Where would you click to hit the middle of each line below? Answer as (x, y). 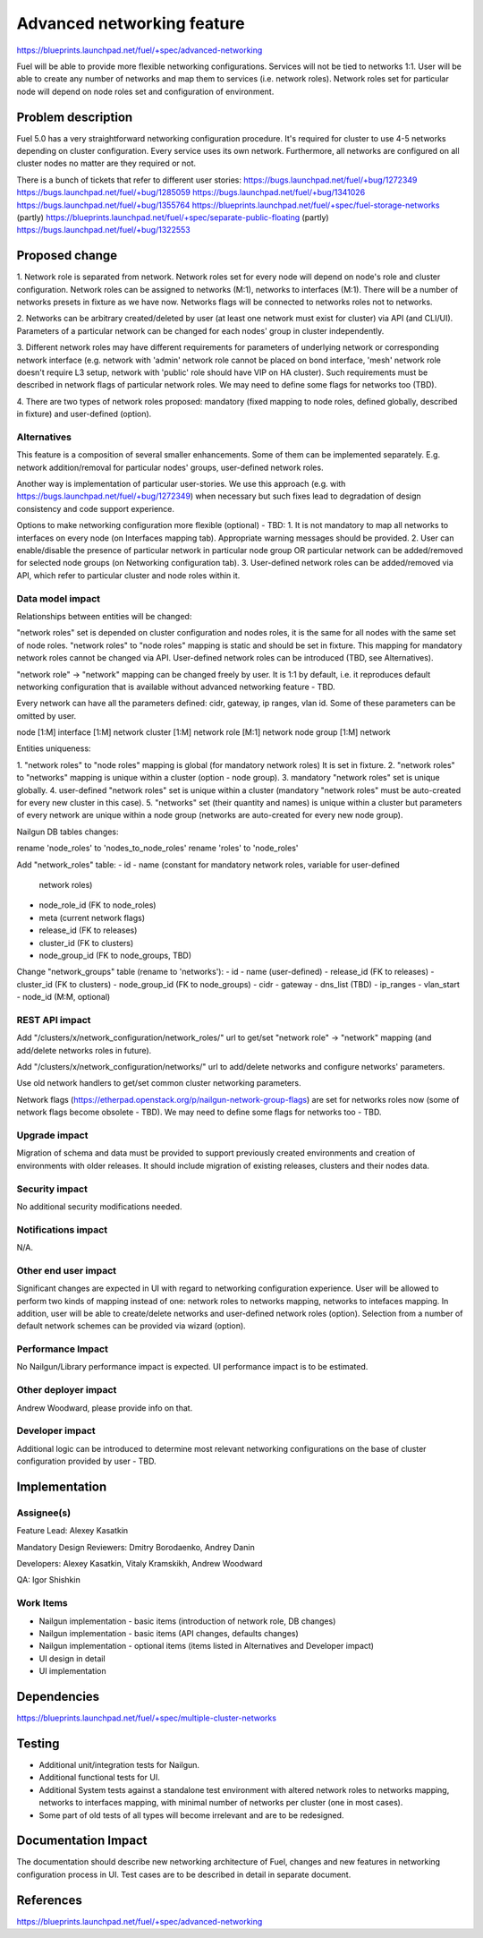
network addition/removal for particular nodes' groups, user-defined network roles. (170, 467)
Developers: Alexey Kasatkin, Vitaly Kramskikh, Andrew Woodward (140, 1564)
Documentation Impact (82, 1841)
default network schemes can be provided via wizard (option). (131, 1326)
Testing (38, 1743)
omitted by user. (47, 715)
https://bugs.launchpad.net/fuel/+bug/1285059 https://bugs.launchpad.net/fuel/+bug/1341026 (191, 192)
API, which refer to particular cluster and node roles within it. (128, 575)
